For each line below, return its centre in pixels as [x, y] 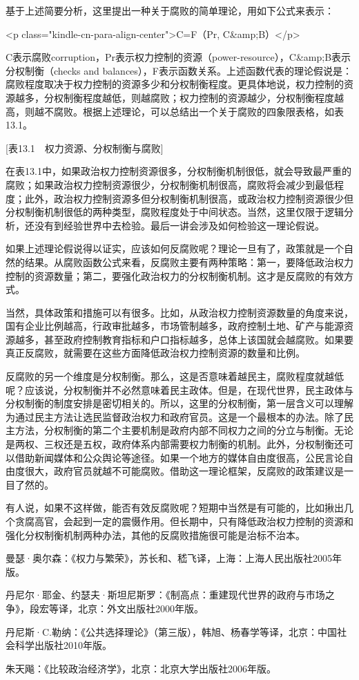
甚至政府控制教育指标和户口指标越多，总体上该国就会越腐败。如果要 [198, 339]
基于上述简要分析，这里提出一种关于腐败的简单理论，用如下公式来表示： [170, 10]
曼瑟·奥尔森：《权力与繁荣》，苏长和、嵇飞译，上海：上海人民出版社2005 [169, 558]
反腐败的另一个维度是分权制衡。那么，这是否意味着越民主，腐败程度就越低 [175, 376]
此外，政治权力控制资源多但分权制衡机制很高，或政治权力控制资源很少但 [189, 198]
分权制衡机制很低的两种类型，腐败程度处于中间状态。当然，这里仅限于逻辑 [175, 212]
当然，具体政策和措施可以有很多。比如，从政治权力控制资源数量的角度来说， [179, 312]
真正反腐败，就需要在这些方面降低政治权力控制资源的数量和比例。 [155, 353]
